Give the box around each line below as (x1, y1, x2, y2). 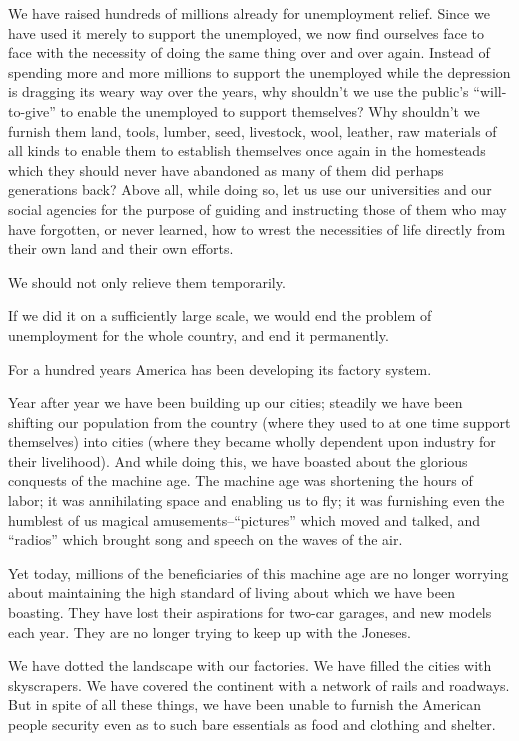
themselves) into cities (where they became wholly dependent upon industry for (8, 431, 496, 452)
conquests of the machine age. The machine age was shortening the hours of (8, 470, 473, 491)
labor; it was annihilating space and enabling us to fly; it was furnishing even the (8, 490, 505, 511)
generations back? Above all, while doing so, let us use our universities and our (8, 179, 492, 200)
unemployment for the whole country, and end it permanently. (8, 324, 389, 345)
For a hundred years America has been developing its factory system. (8, 358, 432, 379)
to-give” (8, 100, 56, 121)
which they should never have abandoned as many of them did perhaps (8, 159, 444, 180)
